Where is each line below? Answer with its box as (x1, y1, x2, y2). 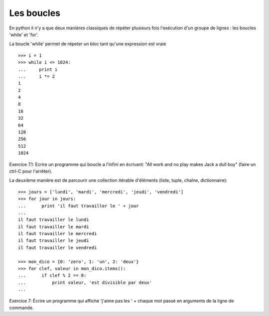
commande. (9, 305, 34, 311)
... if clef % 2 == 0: (18, 273, 87, 279)
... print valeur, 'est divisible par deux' (18, 280, 152, 285)
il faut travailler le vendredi (18, 245, 97, 250)
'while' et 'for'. (9, 31, 39, 37)
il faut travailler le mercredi (18, 231, 97, 237)
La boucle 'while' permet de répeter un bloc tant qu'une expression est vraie (9, 41, 166, 47)
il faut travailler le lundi (18, 217, 89, 223)
